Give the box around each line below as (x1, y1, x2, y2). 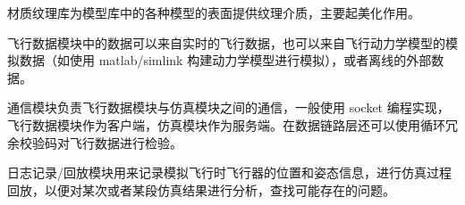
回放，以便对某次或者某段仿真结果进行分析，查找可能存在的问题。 (7, 180, 395, 199)
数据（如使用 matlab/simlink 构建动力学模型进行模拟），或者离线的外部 (19, 51, 432, 70)
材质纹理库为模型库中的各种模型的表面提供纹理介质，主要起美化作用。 (7, 4, 420, 21)
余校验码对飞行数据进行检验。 (7, 133, 182, 152)
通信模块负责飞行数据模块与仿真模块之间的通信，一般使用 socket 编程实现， (7, 98, 450, 117)
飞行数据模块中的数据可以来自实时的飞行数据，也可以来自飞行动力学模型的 (7, 33, 445, 52)
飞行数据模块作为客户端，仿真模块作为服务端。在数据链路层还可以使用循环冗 (7, 115, 458, 134)
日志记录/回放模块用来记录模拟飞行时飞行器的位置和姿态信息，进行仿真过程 (7, 163, 452, 182)
